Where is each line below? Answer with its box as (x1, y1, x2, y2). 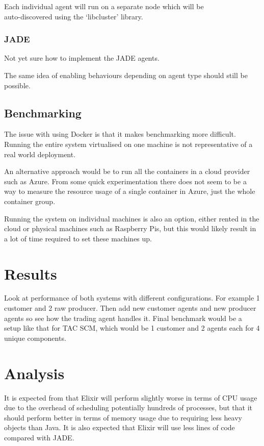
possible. (4, 80, 31, 90)
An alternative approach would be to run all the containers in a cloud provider (4, 166, 250, 177)
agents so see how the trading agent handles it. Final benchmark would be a (4, 312, 242, 323)
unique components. (4, 332, 66, 343)
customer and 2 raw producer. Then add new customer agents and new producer (4, 303, 256, 313)
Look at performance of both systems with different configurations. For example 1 (4, 292, 260, 303)
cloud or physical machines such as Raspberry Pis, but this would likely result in (4, 223, 256, 234)
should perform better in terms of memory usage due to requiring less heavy (4, 412, 242, 423)
